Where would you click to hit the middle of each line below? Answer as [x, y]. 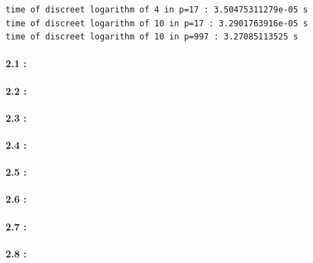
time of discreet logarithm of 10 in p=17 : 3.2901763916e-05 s [157, 23]
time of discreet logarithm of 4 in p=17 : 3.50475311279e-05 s [157, 10]
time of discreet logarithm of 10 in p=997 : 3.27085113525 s [152, 37]
